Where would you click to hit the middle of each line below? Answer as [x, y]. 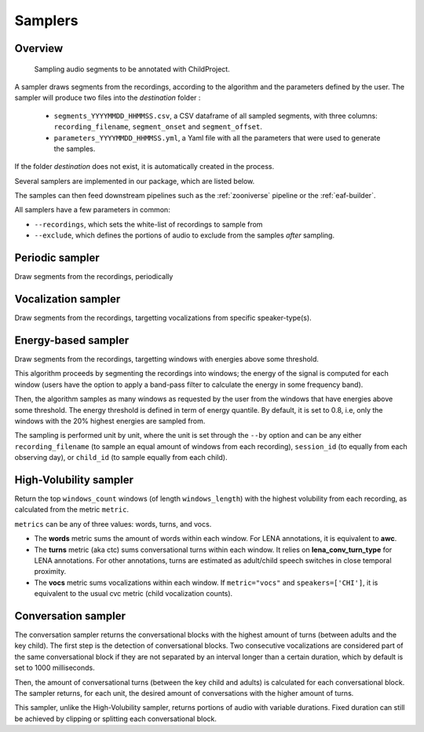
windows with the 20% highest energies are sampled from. [110, 421]
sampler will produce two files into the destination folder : [108, 97]
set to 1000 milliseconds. [55, 668]
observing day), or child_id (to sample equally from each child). [121, 458]
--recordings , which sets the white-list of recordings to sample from [148, 224]
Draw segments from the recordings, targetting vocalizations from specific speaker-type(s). [163, 318]
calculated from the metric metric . [72, 509]
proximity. [50, 572]
